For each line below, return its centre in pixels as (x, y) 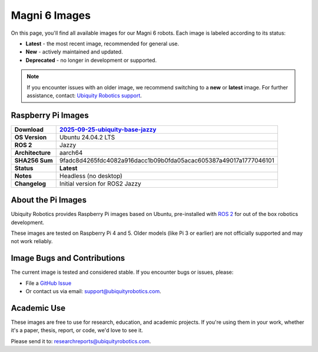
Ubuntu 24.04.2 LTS (87, 137)
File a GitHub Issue (49, 283)
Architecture (33, 152)
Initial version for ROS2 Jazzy (100, 184)
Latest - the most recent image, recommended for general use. (102, 44)
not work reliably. (32, 241)
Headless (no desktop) (91, 175)
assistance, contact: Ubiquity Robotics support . (85, 95)
